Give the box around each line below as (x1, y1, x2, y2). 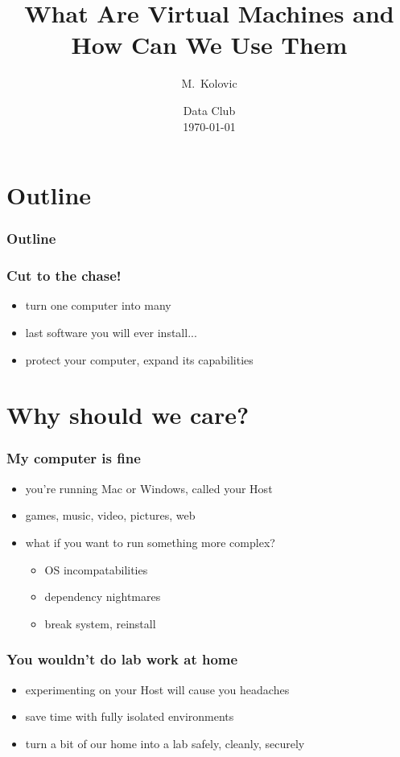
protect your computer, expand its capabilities (25, 351, 254, 368)
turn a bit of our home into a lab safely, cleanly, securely (25, 734, 305, 751)
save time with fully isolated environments (25, 708, 234, 725)
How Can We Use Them (71, 28, 348, 61)
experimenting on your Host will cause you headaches (25, 681, 290, 697)
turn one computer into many (25, 297, 171, 314)
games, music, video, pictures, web (25, 507, 196, 524)
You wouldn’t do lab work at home (6, 649, 238, 669)
